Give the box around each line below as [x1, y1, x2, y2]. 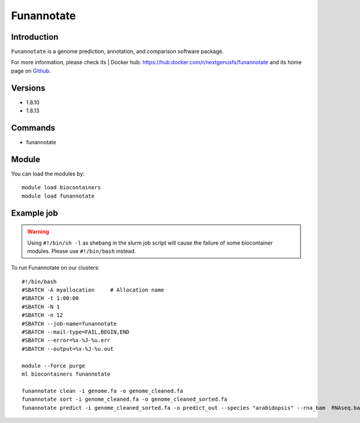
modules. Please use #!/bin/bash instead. [27, 247, 136, 255]
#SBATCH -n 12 [22, 312, 63, 318]
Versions [11, 83, 46, 93]
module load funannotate [22, 192, 95, 199]
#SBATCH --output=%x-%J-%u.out [22, 345, 114, 352]
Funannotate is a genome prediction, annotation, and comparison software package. [11, 48, 224, 55]
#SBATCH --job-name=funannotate [22, 320, 117, 327]
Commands [11, 123, 56, 133]
